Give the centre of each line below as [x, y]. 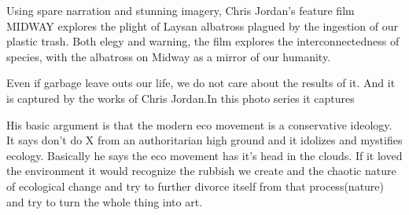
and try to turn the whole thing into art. [105, 201]
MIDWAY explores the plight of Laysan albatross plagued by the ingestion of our [202, 26]
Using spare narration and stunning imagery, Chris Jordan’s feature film [181, 10]
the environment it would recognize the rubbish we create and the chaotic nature [201, 171]
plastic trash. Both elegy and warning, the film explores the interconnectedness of [203, 41]
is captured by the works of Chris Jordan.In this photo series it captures [181, 98]
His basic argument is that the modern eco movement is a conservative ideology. [199, 124]
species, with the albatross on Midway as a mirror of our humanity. [169, 56]
